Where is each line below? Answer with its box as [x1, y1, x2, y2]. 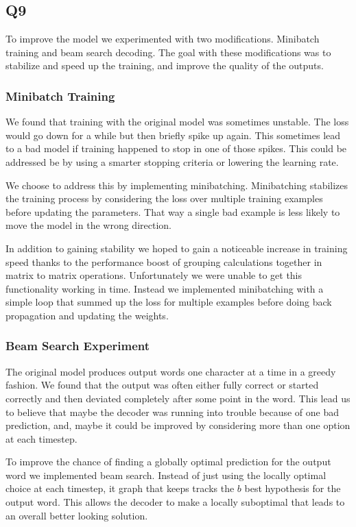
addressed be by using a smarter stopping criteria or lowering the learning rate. [5, 154, 339, 169]
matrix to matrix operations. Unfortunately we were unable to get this [5, 268, 302, 282]
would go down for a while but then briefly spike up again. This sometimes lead [5, 127, 341, 142]
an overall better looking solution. [5, 508, 148, 522]
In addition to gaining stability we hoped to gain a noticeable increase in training [5, 241, 348, 255]
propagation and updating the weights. [5, 308, 169, 322]
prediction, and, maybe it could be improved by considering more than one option [5, 418, 351, 432]
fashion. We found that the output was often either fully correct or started [5, 378, 319, 392]
